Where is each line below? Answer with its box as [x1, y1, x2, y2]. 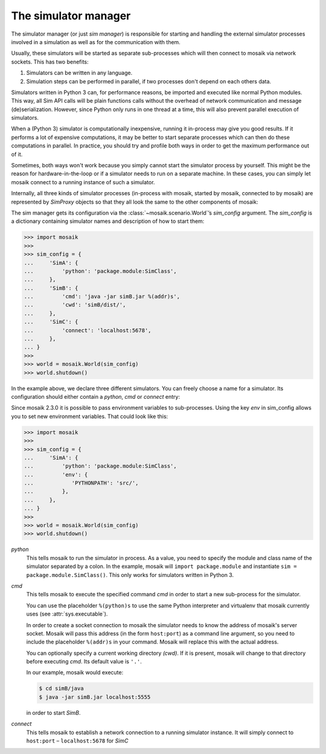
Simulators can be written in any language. [26, 69, 133, 77]
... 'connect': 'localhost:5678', [24, 327, 152, 333]
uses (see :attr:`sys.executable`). [26, 610, 108, 617]
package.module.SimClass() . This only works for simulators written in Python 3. [26, 571, 234, 578]
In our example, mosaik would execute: [26, 669, 124, 676]
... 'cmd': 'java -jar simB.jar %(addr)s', [24, 293, 181, 300]
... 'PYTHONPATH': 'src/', [24, 480, 139, 486]
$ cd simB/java [39, 685, 84, 692]
